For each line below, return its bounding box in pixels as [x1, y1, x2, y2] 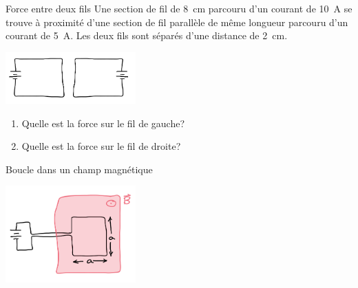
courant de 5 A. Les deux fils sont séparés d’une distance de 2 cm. [6, 28, 288, 43]
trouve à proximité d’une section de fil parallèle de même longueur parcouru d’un [6, 14, 348, 29]
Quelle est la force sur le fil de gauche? [21, 115, 185, 130]
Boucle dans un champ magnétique [6, 162, 153, 176]
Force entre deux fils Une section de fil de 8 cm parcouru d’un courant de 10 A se [6, 1, 352, 15]
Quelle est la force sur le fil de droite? [21, 139, 181, 153]
